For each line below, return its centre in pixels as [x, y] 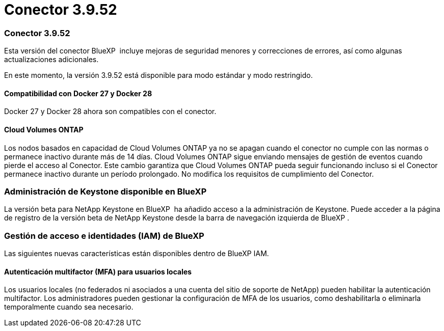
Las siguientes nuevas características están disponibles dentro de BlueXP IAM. [137, 254]
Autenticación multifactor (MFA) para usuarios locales [98, 271]
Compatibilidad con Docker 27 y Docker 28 [78, 93]
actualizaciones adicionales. [51, 60]
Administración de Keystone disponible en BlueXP [105, 191]
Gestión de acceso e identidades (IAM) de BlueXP [104, 236]
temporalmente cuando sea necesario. [69, 307]
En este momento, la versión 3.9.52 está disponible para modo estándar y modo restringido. [159, 75]
